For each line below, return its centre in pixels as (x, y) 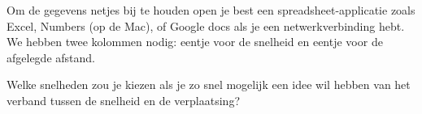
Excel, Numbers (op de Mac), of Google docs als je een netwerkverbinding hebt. (206, 25)
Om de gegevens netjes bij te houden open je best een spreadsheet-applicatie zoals (211, 10)
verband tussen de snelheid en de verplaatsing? (123, 100)
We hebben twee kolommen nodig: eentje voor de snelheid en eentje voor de (195, 42)
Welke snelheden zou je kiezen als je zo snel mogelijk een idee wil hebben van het (209, 84)
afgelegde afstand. (51, 57)
